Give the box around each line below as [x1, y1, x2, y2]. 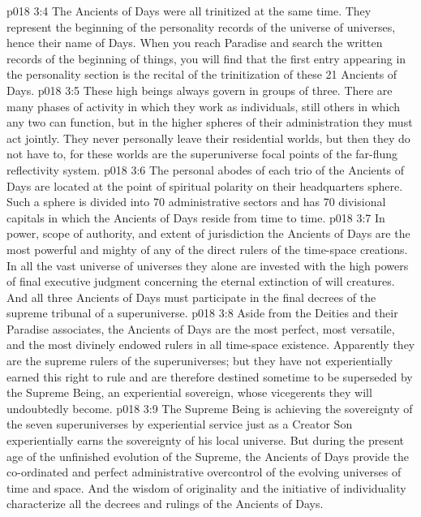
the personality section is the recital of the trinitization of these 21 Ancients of [6, 66, 397, 83]
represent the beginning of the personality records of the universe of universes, [6, 18, 396, 35]
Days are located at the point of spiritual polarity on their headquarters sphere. [6, 177, 403, 194]
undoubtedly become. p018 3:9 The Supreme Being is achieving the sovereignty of [6, 399, 413, 416]
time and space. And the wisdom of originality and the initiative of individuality [6, 479, 406, 496]
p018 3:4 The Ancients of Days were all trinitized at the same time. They [6, 2, 372, 19]
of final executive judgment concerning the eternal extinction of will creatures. [6, 273, 395, 290]
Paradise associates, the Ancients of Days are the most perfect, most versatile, [6, 320, 395, 337]
